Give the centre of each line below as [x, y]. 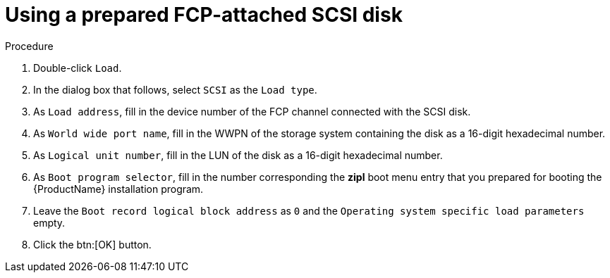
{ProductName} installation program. [118, 189]
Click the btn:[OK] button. [92, 244]
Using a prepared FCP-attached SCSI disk [204, 15]
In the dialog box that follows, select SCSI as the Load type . [175, 89]
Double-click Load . [78, 68]
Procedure [29, 46]
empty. [49, 222]
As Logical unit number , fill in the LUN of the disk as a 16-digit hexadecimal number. [238, 155]
